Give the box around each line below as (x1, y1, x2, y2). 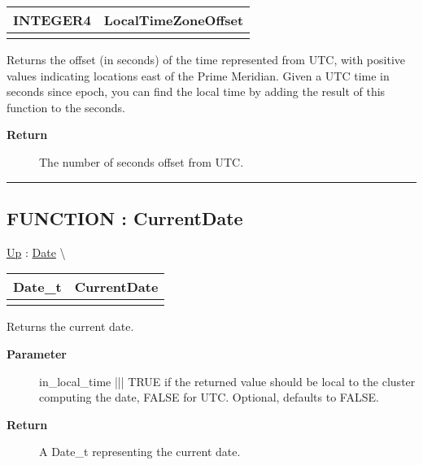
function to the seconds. (7, 98, 125, 115)
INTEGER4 (13, 11, 91, 29)
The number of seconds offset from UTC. (39, 153, 244, 170)
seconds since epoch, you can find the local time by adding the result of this (7, 83, 386, 100)
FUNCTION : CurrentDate (7, 205, 243, 230)
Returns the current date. (7, 318, 134, 335)
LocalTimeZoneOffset (103, 11, 244, 29)
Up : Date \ (7, 243, 66, 260)
